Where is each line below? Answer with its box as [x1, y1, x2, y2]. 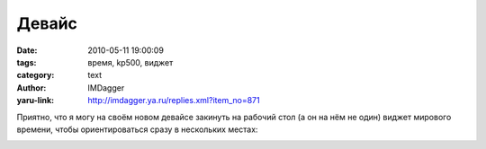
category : [16, 70, 55, 81]
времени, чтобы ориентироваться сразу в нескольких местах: [16, 124, 258, 135]
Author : [16, 82, 47, 93]
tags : [16, 57, 37, 67]
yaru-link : [16, 95, 54, 106]
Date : [16, 45, 38, 56]
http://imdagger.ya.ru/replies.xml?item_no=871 [87, 95, 260, 106]
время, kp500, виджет [87, 57, 174, 67]
